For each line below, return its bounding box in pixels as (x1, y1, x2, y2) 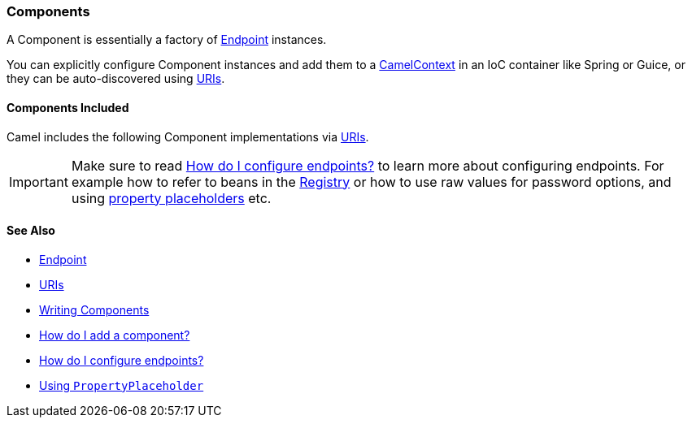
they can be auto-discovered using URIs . (7, 71, 225, 86)
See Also (7, 223, 55, 238)
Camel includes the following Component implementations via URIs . (7, 129, 369, 144)
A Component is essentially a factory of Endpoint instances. (7, 32, 327, 47)
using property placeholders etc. (71, 189, 272, 206)
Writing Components (39, 302, 150, 317)
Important (9, 173, 68, 190)
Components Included (7, 100, 129, 115)
